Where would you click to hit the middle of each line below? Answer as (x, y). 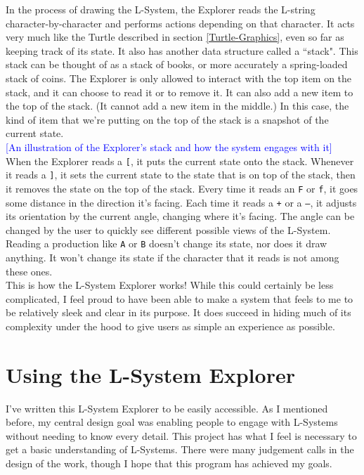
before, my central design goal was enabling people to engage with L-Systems (172, 422)
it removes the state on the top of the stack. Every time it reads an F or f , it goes (182, 188)
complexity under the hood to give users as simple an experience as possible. (170, 326)
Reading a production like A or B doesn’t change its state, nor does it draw (167, 243)
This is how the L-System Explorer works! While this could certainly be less (170, 285)
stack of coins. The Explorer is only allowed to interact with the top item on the (179, 78)
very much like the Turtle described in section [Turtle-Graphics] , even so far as (175, 37)
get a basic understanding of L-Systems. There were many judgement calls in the (180, 449)
